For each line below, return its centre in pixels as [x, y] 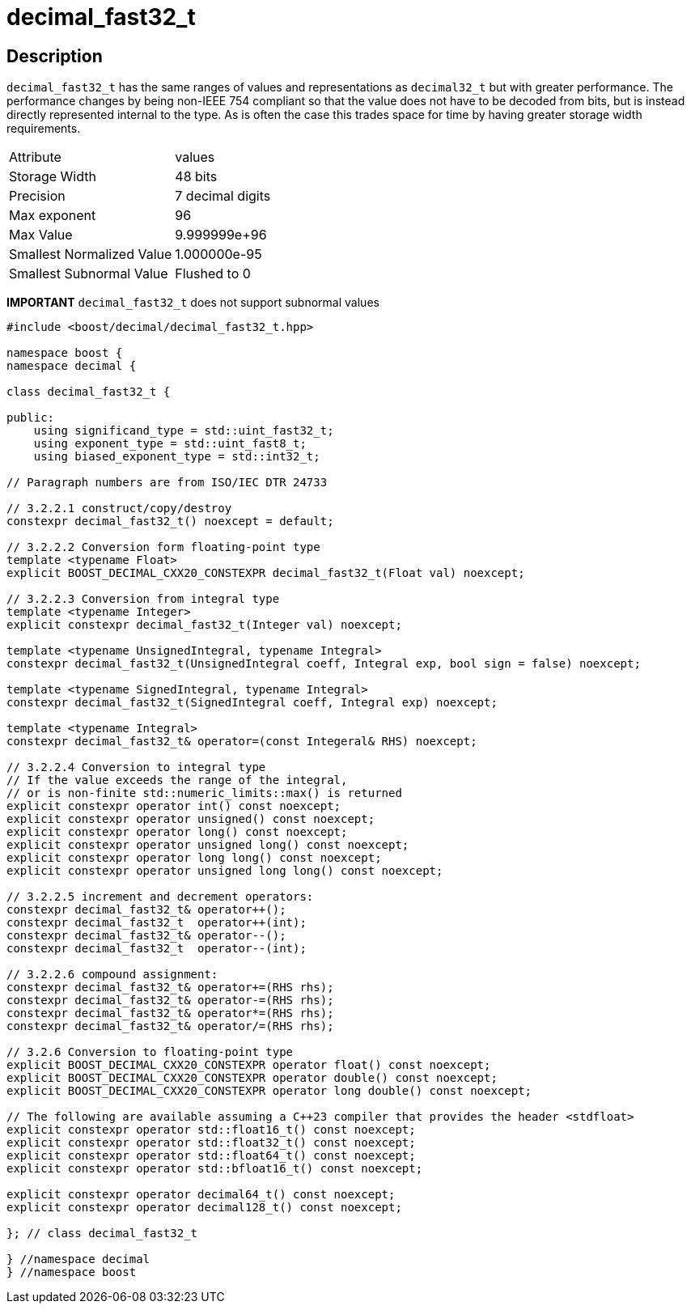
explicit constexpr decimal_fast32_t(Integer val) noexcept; [204, 625]
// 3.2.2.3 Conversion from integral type [143, 599]
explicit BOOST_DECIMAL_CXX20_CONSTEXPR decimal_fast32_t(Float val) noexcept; [266, 573]
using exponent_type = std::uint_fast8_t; [170, 444]
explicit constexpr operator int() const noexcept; [174, 806]
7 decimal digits [223, 196]
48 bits [196, 177]
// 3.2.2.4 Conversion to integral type [136, 767]
